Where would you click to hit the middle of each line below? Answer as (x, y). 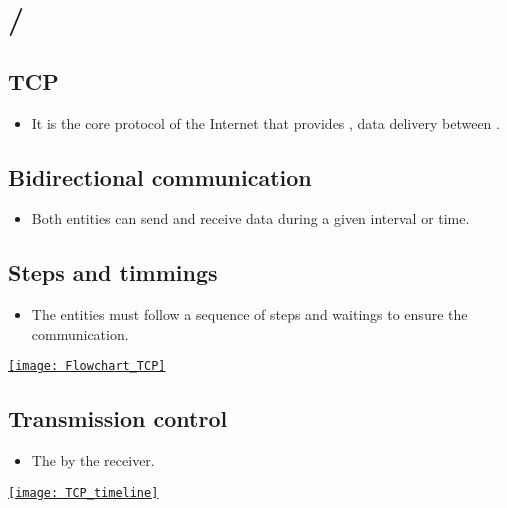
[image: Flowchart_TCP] (87, 366)
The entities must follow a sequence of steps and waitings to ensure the (249, 314)
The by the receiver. (93, 460)
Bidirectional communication (160, 176)
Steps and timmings (113, 272)
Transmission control (118, 418)
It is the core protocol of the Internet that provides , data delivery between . (265, 122)
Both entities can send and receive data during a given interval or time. (250, 218)
